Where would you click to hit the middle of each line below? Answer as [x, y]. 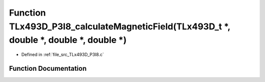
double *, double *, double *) [68, 40]
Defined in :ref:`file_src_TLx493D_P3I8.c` [63, 55]
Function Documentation [48, 68]
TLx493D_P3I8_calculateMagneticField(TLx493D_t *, [120, 26]
